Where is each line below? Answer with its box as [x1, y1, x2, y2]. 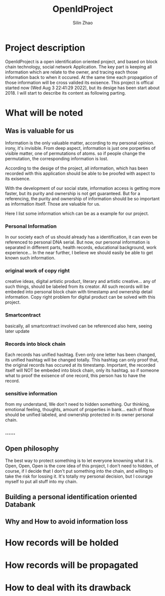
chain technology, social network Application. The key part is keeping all [5, 64, 152, 70]
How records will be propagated [5, 560, 139, 571]
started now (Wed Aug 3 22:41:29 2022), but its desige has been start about [5, 85, 160, 91]
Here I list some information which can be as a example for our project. [5, 210, 149, 216]
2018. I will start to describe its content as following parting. [5, 90, 126, 96]
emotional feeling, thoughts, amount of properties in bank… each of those [5, 407, 155, 413]
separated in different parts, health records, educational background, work [5, 244, 157, 250]
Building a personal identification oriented [5, 493, 137, 501]
